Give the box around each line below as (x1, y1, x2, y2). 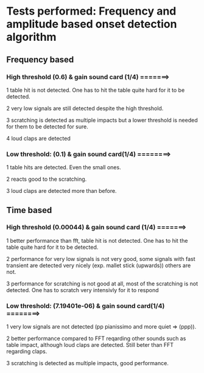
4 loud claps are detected (6, 134, 71, 142)
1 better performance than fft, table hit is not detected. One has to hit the (6, 237, 188, 244)
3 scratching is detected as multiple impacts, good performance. (6, 360, 169, 367)
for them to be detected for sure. (6, 123, 88, 130)
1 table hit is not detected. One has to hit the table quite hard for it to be (6, 86, 185, 94)
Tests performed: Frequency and (6, 4, 177, 18)
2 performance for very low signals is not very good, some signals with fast (6, 255, 196, 262)
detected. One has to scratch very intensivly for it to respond (6, 286, 160, 293)
